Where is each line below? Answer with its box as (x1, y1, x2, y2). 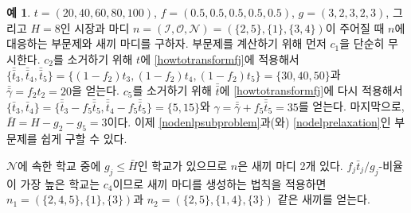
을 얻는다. (71, 82, 119, 99)
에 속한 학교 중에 (18, 157, 101, 173)
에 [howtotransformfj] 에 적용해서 (140, 50, 299, 67)
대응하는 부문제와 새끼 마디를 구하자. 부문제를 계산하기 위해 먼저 (6, 35, 327, 52)
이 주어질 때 (325, 19, 385, 36)
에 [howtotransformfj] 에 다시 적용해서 (219, 82, 403, 99)
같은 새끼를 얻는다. (277, 191, 370, 207)
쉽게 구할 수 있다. (41, 130, 127, 147)
